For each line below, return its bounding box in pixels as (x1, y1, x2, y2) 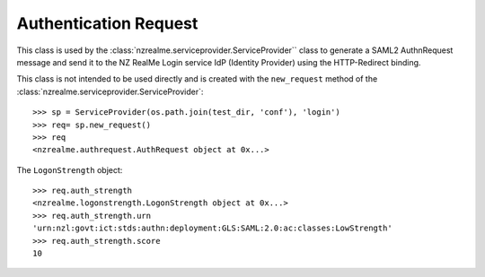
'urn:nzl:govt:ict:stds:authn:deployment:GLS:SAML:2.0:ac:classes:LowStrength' (32, 223, 392, 233)
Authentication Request (16, 13, 198, 33)
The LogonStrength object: (16, 164, 123, 175)
